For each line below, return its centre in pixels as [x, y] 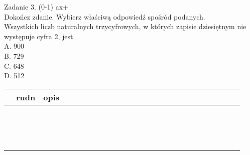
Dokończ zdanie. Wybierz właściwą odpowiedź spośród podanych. [105, 16]
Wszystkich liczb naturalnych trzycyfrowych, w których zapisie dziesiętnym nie [125, 26]
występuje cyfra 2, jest [39, 36]
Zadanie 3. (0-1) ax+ [36, 7]
